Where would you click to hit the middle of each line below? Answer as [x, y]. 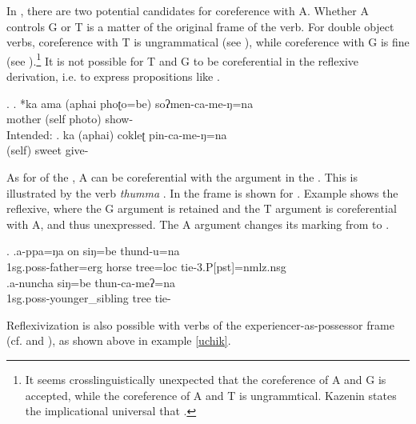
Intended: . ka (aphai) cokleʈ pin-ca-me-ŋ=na [117, 134]
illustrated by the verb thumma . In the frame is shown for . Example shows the [202, 192]
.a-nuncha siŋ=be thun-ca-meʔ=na [91, 282]
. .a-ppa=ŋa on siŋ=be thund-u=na [93, 251]
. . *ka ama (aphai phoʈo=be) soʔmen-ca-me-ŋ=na [130, 103]
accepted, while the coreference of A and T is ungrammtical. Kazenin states [211, 395]
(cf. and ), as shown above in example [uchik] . [119, 340]
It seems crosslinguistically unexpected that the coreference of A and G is [206, 379]
